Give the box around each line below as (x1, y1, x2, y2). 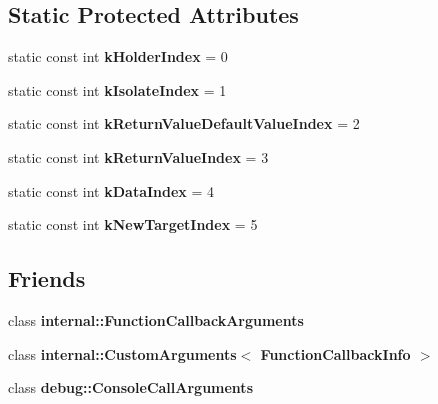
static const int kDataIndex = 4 (8, 180, 215, 201)
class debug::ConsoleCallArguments (8, 377, 253, 398)
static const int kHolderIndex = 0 (8, 46, 228, 67)
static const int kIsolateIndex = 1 (8, 79, 227, 100)
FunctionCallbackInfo (260, 343, 411, 364)
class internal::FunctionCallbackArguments (8, 309, 304, 330)
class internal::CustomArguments (8, 343, 237, 364)
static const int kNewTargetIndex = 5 (8, 214, 258, 235)
